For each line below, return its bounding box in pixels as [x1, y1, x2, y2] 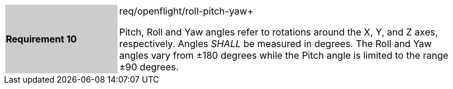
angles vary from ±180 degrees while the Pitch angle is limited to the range [119, 49, 449, 61]
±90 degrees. [119, 61, 179, 73]
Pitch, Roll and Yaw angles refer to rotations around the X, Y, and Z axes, [119, 26, 438, 38]
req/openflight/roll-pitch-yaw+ [119, 5, 254, 17]
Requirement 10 [6, 33, 77, 45]
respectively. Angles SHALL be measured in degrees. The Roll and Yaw [119, 38, 432, 49]
